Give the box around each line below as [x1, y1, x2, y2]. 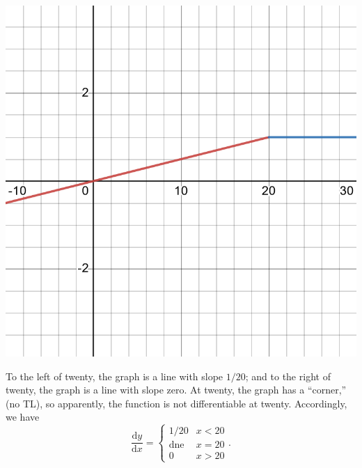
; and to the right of [245, 368, 331, 383]
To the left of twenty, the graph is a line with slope [6, 368, 223, 383]
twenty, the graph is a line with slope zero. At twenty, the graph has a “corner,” [6, 382, 347, 397]
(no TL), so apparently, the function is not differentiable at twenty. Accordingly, [6, 396, 347, 410]
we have [6, 409, 40, 424]
